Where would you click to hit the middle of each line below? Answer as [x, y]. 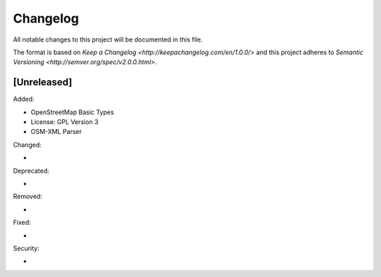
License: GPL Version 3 [65, 122]
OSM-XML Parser [56, 132]
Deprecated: [31, 171]
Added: [24, 99]
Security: [26, 248]
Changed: [27, 144]
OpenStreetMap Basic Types [72, 112]
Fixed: [22, 223]
